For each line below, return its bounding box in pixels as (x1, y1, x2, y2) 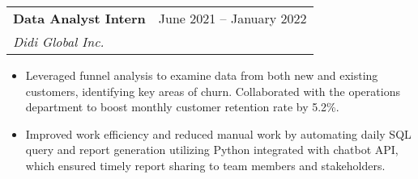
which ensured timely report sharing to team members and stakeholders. (25, 156, 386, 173)
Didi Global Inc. (13, 32, 104, 51)
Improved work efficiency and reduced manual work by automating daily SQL (25, 125, 412, 142)
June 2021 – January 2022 (158, 9, 307, 27)
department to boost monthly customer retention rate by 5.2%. (25, 98, 339, 115)
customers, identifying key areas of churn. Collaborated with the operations (25, 82, 400, 99)
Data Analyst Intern (13, 9, 146, 27)
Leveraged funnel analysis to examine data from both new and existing (25, 67, 378, 83)
